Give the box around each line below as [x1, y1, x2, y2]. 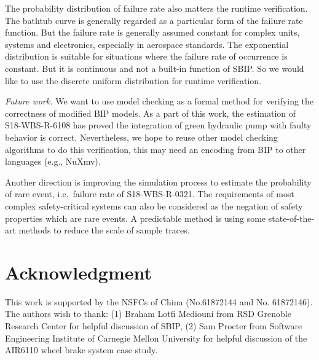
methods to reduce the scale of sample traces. [18, 224, 190, 237]
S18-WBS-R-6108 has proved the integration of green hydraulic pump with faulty [5, 119, 312, 131]
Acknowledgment [5, 259, 152, 284]
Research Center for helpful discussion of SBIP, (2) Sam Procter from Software [5, 319, 302, 332]
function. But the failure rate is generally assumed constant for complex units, [5, 26, 300, 39]
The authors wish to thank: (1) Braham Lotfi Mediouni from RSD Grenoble [5, 307, 291, 320]
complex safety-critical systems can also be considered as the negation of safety [5, 199, 303, 212]
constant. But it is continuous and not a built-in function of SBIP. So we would [5, 61, 304, 74]
